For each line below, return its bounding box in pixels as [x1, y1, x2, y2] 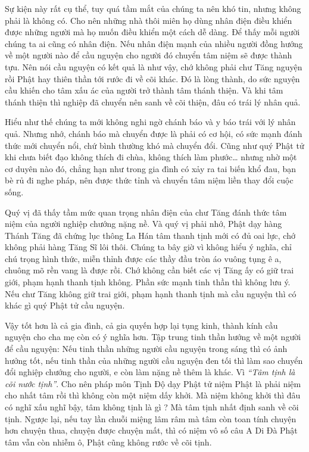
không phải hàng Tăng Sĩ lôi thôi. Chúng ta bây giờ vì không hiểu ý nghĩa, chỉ [5, 241, 292, 253]
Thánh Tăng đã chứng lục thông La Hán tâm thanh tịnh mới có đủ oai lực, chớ [5, 229, 295, 241]
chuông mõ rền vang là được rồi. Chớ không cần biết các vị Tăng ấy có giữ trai [5, 264, 294, 276]
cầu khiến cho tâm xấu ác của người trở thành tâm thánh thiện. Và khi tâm [5, 84, 283, 96]
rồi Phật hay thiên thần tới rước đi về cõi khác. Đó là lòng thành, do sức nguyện [5, 72, 300, 85]
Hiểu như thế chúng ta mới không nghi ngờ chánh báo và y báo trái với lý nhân [5, 116, 296, 128]
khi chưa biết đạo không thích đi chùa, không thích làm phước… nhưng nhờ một [5, 151, 297, 163]
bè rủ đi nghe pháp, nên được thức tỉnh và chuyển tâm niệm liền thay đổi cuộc [5, 174, 294, 186]
